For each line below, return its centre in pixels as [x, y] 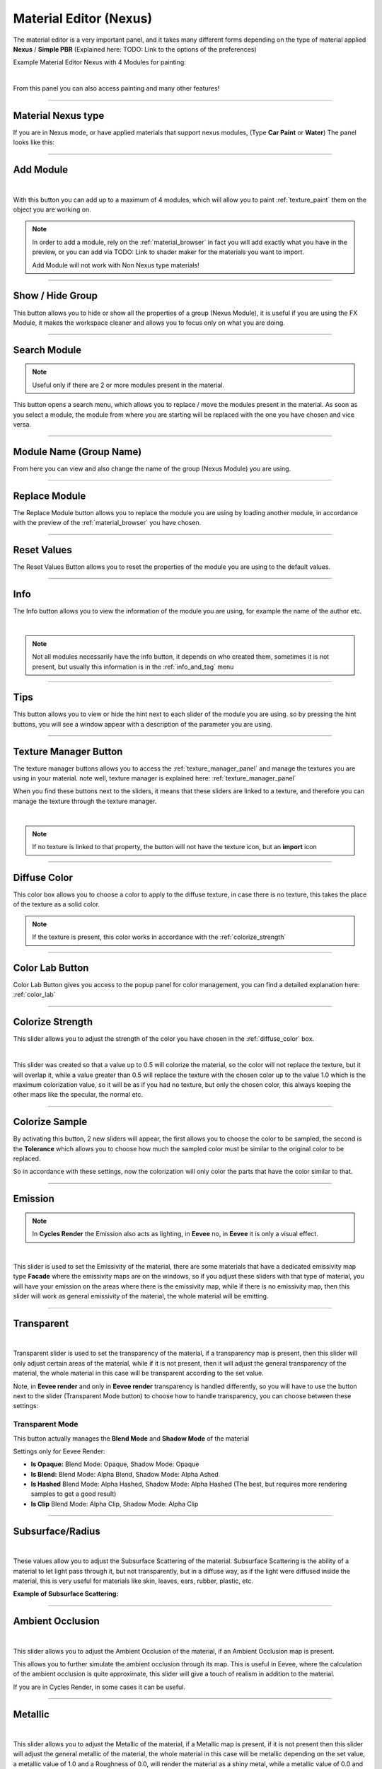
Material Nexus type [59, 116]
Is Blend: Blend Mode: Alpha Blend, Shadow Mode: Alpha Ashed [125, 1474]
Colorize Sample [50, 1122]
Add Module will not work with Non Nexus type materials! [116, 265]
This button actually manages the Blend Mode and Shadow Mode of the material [131, 1438]
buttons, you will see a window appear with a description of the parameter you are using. [143, 724]
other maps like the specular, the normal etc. [78, 1095]
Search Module [47, 350]
